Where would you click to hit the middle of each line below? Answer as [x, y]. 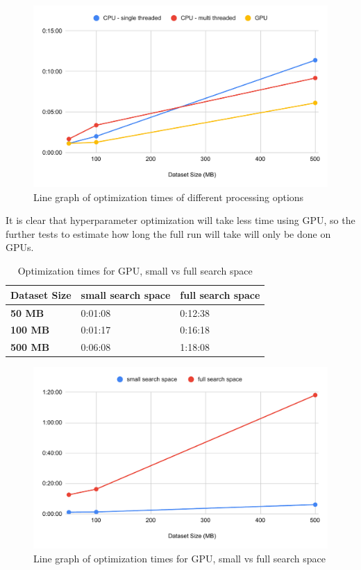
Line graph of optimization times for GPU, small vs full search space [179, 558]
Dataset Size [41, 294]
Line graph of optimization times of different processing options [169, 197]
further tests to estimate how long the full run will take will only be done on [168, 233]
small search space [126, 294]
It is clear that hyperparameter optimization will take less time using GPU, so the [180, 220]
